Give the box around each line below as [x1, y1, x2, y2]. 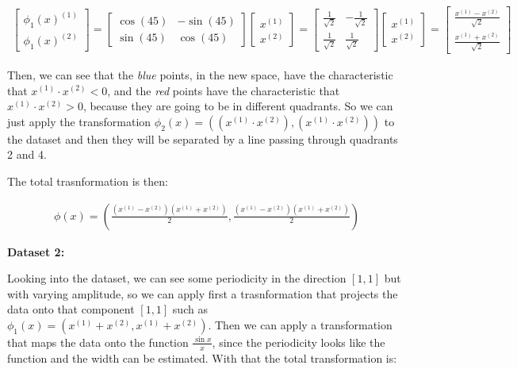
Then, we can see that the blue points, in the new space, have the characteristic [7, 66, 393, 83]
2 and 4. [7, 146, 47, 163]
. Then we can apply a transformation [208, 316, 393, 332]
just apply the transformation [7, 113, 151, 129]
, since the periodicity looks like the [212, 333, 385, 350]
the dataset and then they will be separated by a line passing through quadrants [7, 130, 398, 147]
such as [172, 301, 208, 317]
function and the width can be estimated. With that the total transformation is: [7, 349, 397, 366]
